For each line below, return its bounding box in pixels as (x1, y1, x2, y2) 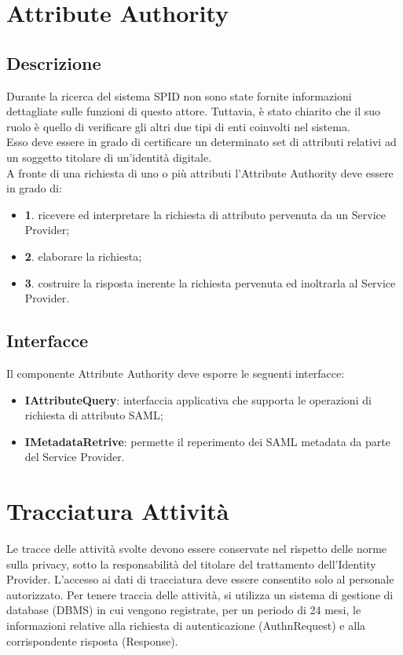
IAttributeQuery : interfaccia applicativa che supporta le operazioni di (24, 391, 372, 408)
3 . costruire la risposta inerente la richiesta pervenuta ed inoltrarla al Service (24, 274, 396, 291)
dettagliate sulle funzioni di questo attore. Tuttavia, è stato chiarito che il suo (6, 103, 380, 119)
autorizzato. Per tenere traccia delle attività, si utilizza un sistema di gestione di (6, 586, 394, 602)
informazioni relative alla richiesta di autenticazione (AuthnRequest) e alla (6, 617, 366, 633)
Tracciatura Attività (6, 495, 229, 527)
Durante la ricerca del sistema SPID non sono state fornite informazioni (6, 87, 352, 104)
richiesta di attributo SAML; (24, 407, 163, 423)
